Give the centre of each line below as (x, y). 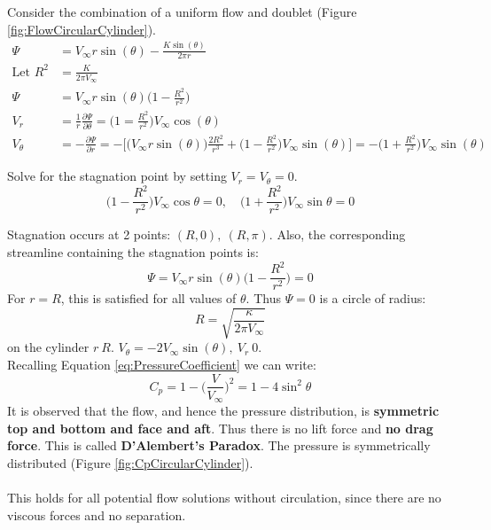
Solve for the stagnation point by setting (117, 176)
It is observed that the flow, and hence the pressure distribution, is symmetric (223, 411)
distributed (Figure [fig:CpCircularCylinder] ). (130, 462)
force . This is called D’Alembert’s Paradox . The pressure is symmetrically (219, 445)
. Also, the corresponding (337, 234)
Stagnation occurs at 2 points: (89, 234)
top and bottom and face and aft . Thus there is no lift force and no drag (220, 428)
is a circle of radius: (373, 298)
